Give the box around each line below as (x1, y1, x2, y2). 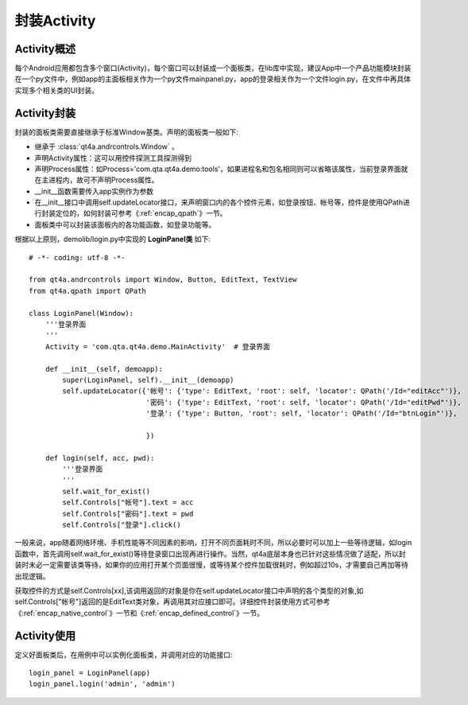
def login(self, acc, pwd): (44, 454, 155, 462)
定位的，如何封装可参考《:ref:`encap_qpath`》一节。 (55, 208, 227, 218)
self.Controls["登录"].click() (62, 520, 182, 529)
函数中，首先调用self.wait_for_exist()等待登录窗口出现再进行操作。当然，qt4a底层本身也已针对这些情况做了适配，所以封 (14, 549, 406, 559)
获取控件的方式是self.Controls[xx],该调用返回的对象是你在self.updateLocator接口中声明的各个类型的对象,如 (14, 586, 364, 595)
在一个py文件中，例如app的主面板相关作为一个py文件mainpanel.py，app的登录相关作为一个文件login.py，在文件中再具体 (14, 74, 411, 84)
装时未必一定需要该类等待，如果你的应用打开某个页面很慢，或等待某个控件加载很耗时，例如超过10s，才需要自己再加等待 (14, 560, 408, 570)
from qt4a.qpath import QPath (29, 286, 147, 295)
